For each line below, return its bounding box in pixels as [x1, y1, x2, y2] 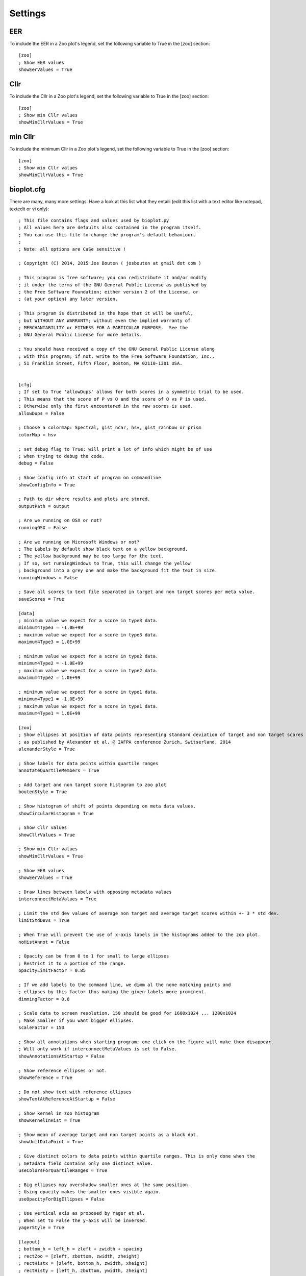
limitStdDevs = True [18, 918, 70, 923]
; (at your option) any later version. [18, 296, 118, 302]
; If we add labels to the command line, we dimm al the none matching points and [18, 981, 231, 988]
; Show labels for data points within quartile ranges [18, 760, 159, 766]
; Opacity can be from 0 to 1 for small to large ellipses [18, 953, 169, 959]
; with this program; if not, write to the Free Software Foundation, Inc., [18, 353, 215, 359]
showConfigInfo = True [18, 482, 75, 487]
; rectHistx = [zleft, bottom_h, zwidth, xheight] [18, 1261, 148, 1266]
